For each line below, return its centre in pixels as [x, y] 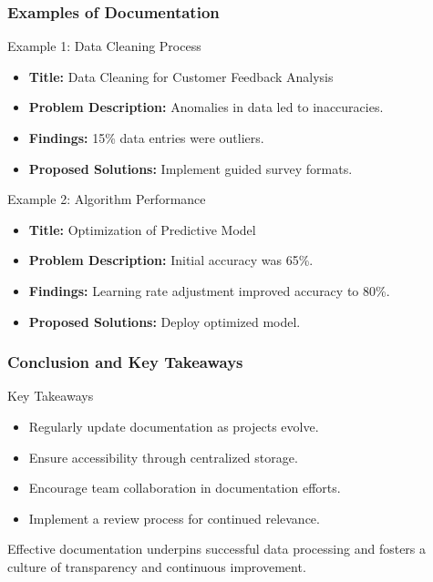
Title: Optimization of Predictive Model [142, 229]
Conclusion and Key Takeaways [125, 362]
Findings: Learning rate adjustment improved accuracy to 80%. [209, 290]
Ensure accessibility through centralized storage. [163, 457]
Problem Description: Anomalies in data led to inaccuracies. [206, 107]
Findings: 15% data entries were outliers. [146, 138]
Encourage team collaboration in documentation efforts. [185, 488]
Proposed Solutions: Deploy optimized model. [165, 321]
